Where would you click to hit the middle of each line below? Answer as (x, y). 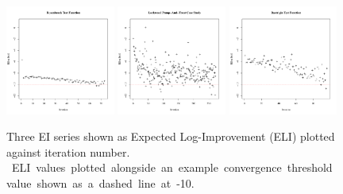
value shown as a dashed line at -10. (100, 183)
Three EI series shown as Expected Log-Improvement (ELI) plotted (171, 136)
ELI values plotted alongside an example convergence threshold (172, 167)
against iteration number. (68, 151)
